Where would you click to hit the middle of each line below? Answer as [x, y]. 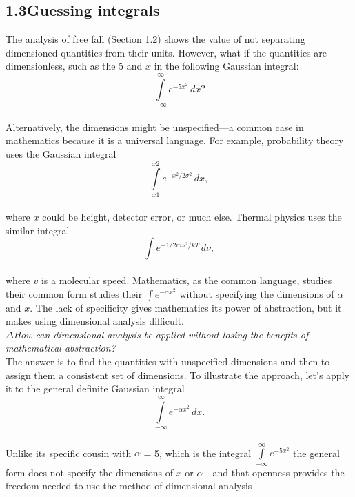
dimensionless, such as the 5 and [74, 66]
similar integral [38, 230]
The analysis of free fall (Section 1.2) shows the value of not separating [155, 39]
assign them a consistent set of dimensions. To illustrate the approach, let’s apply [177, 375]
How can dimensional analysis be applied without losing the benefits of [161, 334]
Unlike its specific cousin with [69, 453]
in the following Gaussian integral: [226, 66]
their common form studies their [74, 293]
